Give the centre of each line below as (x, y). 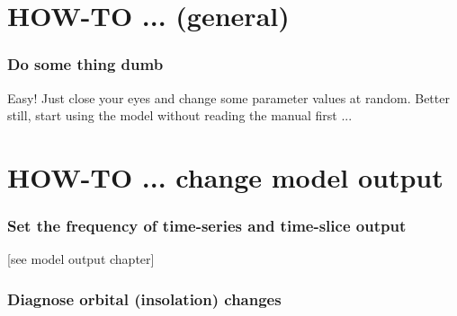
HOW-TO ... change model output (225, 176)
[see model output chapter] (81, 259)
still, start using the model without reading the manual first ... (180, 115)
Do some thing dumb (85, 64)
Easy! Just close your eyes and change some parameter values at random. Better (228, 97)
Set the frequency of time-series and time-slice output (207, 226)
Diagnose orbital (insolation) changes (144, 298)
